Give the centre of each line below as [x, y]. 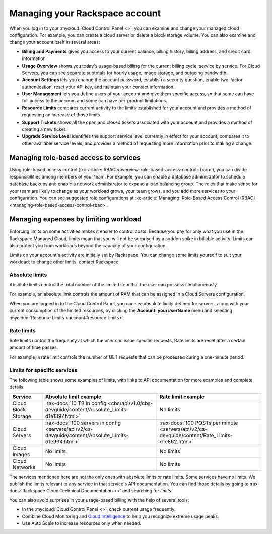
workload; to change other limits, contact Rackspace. [65, 262]
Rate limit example [182, 397]
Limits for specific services [43, 370]
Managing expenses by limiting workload [75, 219]
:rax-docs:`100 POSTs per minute [199, 423]
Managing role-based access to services [75, 158]
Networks [24, 467]
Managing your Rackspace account [85, 13]
